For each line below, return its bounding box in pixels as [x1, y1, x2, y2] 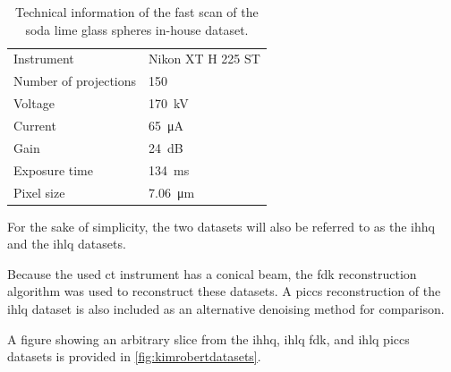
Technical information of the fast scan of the [15, 3, 259, 21]
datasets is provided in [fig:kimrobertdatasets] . [7, 347, 261, 366]
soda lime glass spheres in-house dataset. [25, 20, 249, 38]
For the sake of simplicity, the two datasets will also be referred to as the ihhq [7, 216, 435, 235]
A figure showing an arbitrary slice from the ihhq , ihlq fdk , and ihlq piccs [7, 329, 410, 348]
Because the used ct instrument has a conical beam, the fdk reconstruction [7, 264, 417, 283]
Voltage [13, 94, 55, 113]
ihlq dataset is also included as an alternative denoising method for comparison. [7, 299, 445, 317]
